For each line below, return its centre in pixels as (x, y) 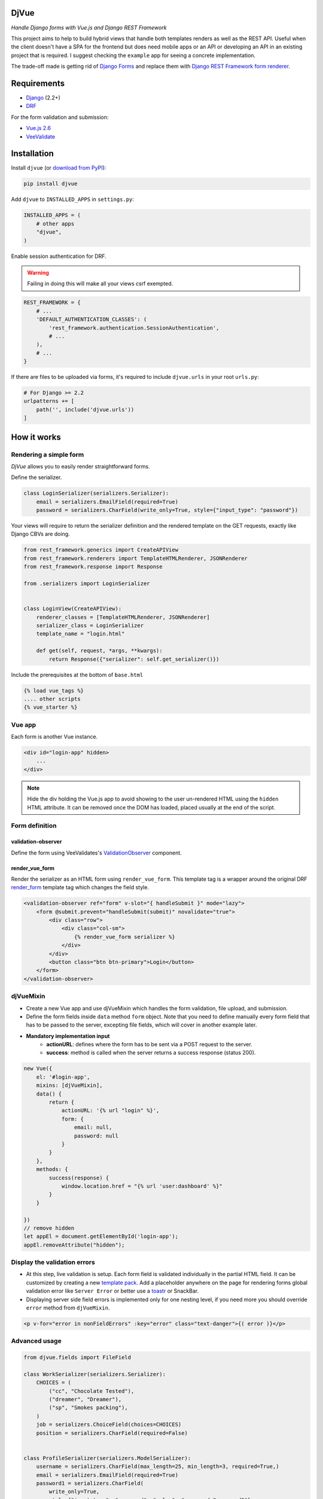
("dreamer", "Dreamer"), (85, 1399)
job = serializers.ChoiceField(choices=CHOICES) (109, 1425)
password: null (96, 1136)
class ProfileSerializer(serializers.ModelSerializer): (107, 1458)
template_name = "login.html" (80, 634)
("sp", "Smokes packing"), (88, 1408)
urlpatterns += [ (49, 401)
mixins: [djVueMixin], (69, 1086)
